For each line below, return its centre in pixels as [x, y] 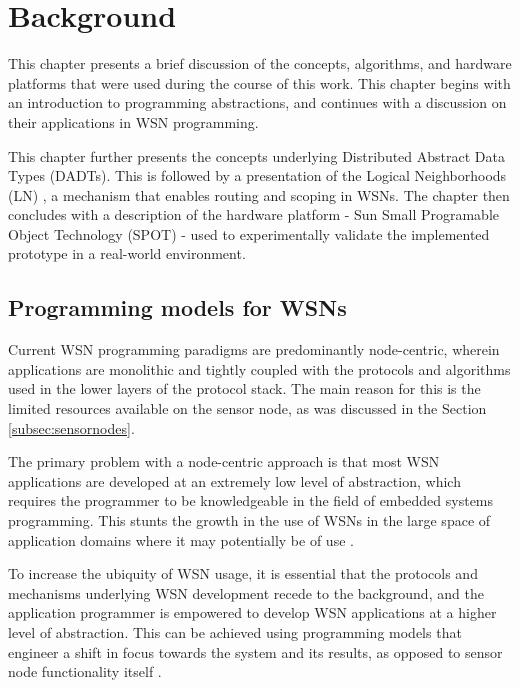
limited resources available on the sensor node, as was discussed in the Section [247, 408]
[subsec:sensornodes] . [71, 427]
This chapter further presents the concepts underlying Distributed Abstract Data [256, 155]
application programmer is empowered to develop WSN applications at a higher [252, 612]
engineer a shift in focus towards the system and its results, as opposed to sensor [255, 651]
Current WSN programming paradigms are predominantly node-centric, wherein [254, 349]
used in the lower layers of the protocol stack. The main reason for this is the [244, 388]
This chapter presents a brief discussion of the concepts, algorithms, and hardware [260, 63]
